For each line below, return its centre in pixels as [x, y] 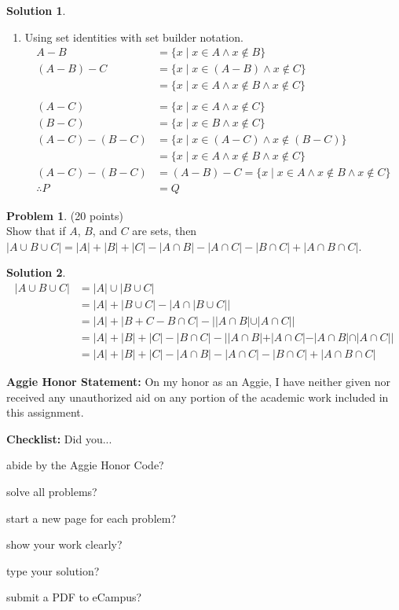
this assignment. [45, 412]
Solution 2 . [36, 272]
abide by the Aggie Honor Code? [85, 465]
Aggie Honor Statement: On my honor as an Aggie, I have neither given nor [198, 382]
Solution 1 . [36, 10]
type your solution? [53, 570]
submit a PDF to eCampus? [74, 597]
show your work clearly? [64, 544]
